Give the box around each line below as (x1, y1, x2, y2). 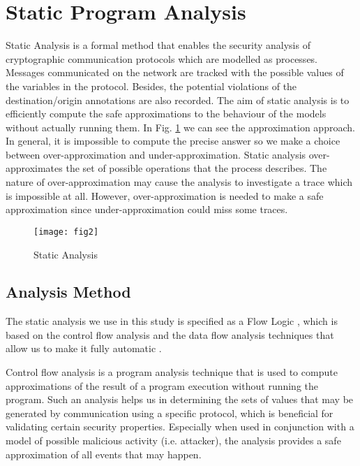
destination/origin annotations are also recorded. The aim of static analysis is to (6, 92, 350, 107)
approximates (6, 161, 63, 175)
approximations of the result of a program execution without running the (6, 378, 319, 393)
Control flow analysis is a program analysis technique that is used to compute (6, 365, 338, 379)
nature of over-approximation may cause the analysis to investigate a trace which (6, 175, 353, 189)
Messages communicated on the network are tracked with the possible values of (6, 65, 344, 80)
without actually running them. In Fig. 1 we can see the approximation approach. (6, 119, 355, 134)
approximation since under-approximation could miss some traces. (6, 202, 288, 217)
